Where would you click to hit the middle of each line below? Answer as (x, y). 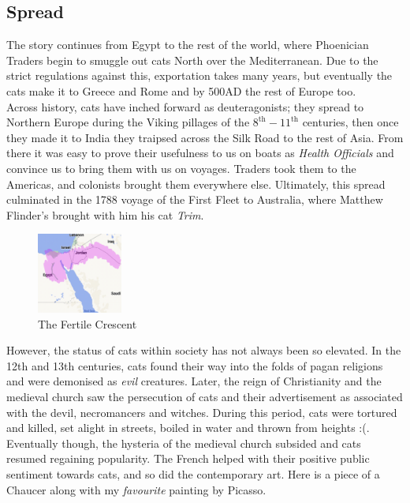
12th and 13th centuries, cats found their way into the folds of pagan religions (195, 365)
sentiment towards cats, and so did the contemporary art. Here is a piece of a (193, 473)
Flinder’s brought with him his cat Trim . (105, 214)
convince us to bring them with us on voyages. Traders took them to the (181, 168)
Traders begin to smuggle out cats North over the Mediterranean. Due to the (192, 60)
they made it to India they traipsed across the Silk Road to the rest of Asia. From (205, 137)
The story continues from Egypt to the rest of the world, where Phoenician (188, 45)
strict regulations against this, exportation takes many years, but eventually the (199, 75)
